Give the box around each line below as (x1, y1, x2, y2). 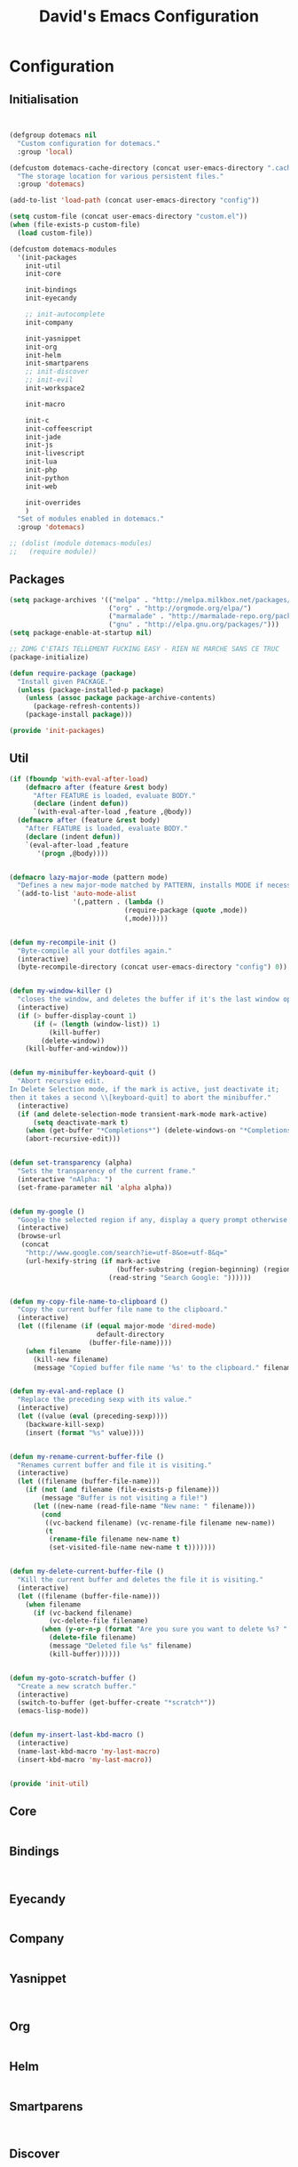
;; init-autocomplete (25, 310, 105, 318)
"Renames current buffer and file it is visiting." (17, 1461, 213, 1470)
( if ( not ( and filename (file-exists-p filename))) (25, 1486, 220, 1494)
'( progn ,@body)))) (36, 849, 109, 858)
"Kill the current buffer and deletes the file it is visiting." (17, 1575, 264, 1584)
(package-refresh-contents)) (32, 702, 141, 711)
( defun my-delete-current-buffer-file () (9, 1567, 165, 1576)
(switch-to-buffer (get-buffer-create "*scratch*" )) (17, 1698, 216, 1707)
